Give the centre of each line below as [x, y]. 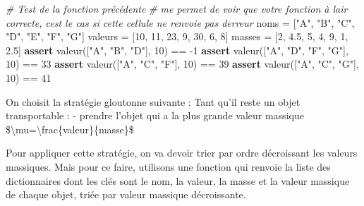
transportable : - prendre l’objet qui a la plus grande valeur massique [155, 115]
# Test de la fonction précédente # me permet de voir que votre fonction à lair [177, 8]
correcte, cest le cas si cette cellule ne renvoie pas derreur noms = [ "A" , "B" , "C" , [180, 22]
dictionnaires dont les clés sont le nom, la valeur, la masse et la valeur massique [178, 180]
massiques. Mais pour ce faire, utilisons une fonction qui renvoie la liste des [168, 166]
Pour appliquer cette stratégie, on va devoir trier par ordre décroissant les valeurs [182, 153]
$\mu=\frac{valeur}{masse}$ [70, 129]
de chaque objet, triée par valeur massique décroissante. [126, 194]
